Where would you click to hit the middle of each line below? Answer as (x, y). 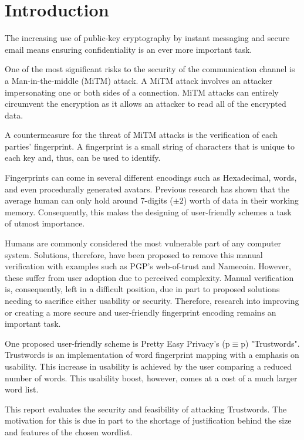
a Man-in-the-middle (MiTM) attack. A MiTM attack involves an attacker (139, 80)
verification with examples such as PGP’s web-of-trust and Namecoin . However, (148, 266)
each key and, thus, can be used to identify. (83, 158)
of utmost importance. (45, 223)
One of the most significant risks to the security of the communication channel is (150, 69)
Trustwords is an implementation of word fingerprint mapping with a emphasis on (152, 355)
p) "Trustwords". (270, 343)
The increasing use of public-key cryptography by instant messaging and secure (147, 38)
